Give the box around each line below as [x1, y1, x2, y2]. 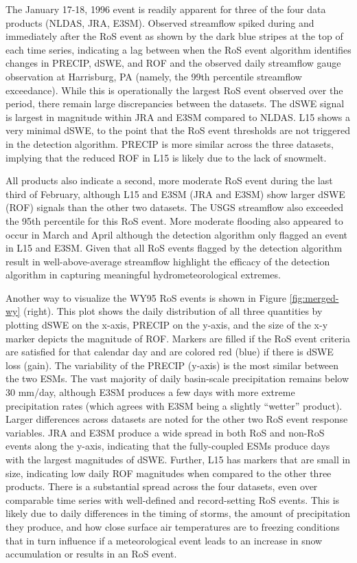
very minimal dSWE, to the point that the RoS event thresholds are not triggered [5, 123, 351, 137]
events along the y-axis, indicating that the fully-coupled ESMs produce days [5, 439, 330, 453]
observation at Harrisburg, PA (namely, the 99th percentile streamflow [5, 69, 302, 83]
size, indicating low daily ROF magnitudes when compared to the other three [5, 465, 332, 480]
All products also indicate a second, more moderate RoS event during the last [5, 173, 333, 188]
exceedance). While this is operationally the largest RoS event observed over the [5, 82, 343, 97]
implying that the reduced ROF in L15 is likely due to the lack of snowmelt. [5, 150, 327, 164]
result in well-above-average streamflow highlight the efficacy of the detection [5, 254, 330, 268]
